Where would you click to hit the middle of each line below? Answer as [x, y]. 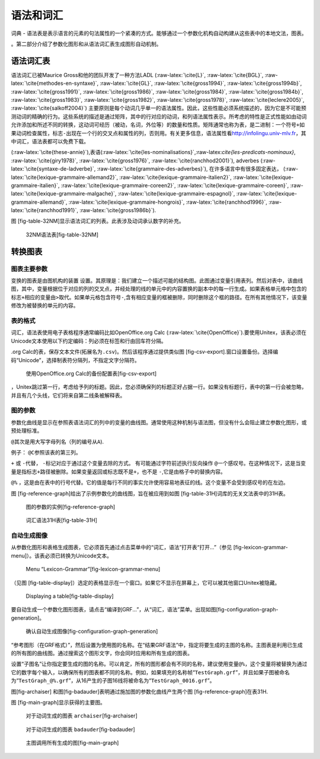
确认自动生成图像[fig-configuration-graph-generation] [92, 632]
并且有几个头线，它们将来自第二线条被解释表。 [68, 395]
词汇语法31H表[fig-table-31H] [62, 520]
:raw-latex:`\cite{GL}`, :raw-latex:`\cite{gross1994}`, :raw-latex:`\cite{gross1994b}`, [201, 84]
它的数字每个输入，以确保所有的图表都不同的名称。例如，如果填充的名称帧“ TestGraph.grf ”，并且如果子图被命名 [150, 672]
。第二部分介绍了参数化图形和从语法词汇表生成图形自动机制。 [86, 44]
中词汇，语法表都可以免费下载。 [50, 141]
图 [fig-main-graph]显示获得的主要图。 [58, 702]
